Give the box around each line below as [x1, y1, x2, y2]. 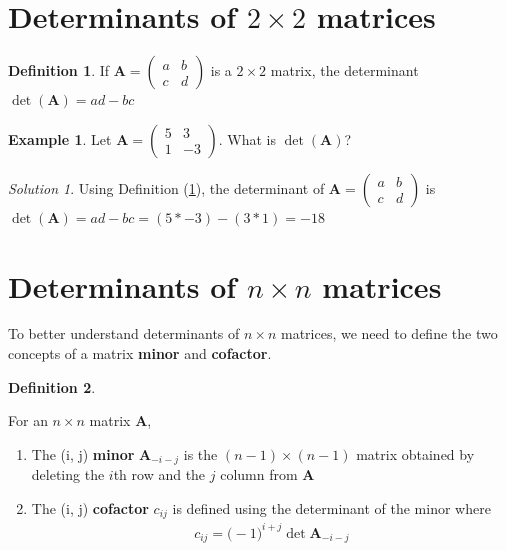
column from [220, 464, 298, 485]
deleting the [31, 464, 105, 485]
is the [183, 443, 218, 464]
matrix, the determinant [270, 60, 419, 81]
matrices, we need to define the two [281, 323, 498, 344]
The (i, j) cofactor [31, 497, 149, 518]
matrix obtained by [356, 443, 475, 464]
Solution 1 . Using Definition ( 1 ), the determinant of [8, 177, 325, 198]
